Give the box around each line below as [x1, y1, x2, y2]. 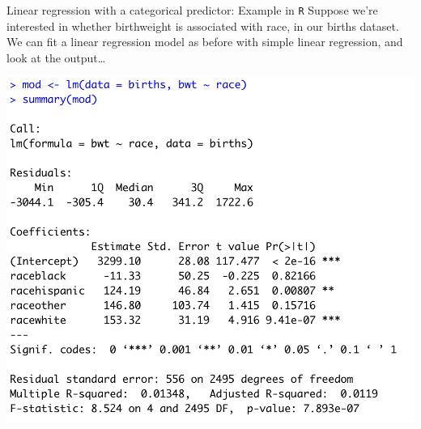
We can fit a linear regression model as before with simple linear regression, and [6, 33, 403, 50]
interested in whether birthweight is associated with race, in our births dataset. [6, 17, 399, 34]
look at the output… [6, 49, 106, 66]
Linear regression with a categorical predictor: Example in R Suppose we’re [6, 2, 378, 18]
